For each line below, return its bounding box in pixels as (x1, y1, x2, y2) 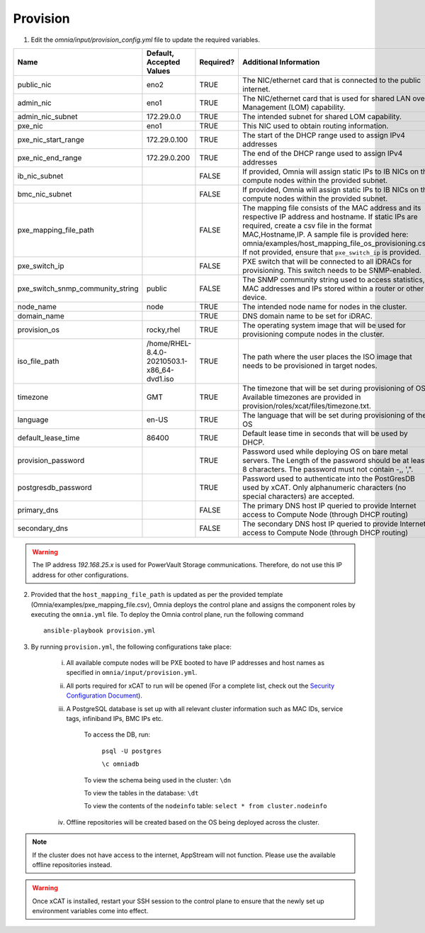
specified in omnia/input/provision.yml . (66, 669, 198, 677)
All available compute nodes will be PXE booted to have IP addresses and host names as (66, 659, 325, 667)
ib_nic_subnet (17, 171, 64, 181)
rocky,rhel (146, 325, 181, 335)
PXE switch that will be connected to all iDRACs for (242, 256, 412, 266)
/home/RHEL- (146, 338, 191, 348)
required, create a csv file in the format (242, 220, 373, 230)
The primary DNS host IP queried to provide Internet (242, 501, 416, 510)
